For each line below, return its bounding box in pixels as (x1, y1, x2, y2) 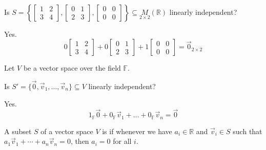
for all (113, 136, 132, 146)
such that (233, 125, 262, 136)
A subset (4, 125, 32, 136)
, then (70, 136, 89, 146)
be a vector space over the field (23, 62, 121, 73)
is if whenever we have (102, 125, 172, 136)
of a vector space (40, 125, 93, 136)
